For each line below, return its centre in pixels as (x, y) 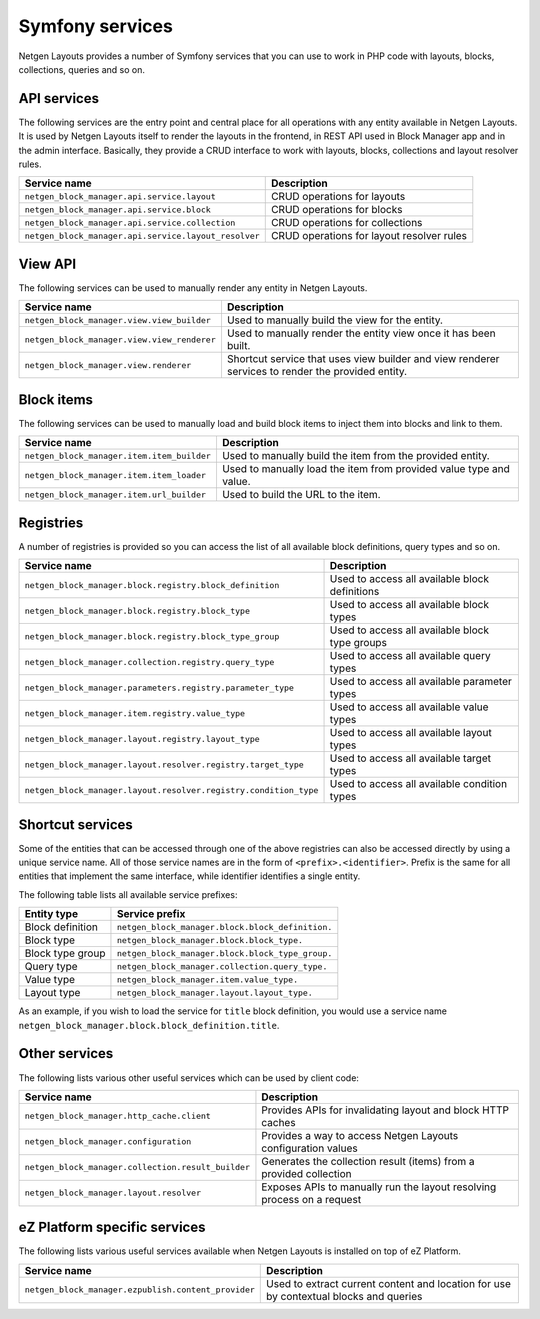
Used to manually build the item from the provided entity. (355, 456)
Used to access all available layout (410, 733)
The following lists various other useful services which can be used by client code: (189, 1077)
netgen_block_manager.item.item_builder (118, 455)
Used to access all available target (410, 758)
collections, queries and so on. (81, 69)
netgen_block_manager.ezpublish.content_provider (139, 1290)
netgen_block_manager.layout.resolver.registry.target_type (164, 764)
